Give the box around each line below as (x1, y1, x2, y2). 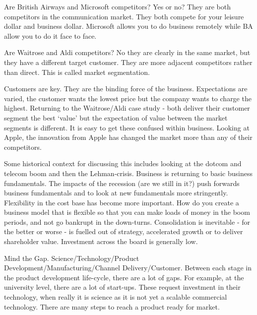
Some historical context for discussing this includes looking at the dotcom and (4, 158, 242, 169)
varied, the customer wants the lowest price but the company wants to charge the (4, 93, 252, 103)
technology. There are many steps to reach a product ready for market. (4, 301, 220, 312)
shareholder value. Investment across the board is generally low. (4, 236, 198, 247)
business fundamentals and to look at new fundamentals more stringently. (4, 188, 228, 198)
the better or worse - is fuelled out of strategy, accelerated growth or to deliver (4, 226, 243, 237)
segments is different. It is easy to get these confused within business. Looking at (4, 122, 250, 132)
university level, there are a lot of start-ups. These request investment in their (4, 282, 241, 292)
